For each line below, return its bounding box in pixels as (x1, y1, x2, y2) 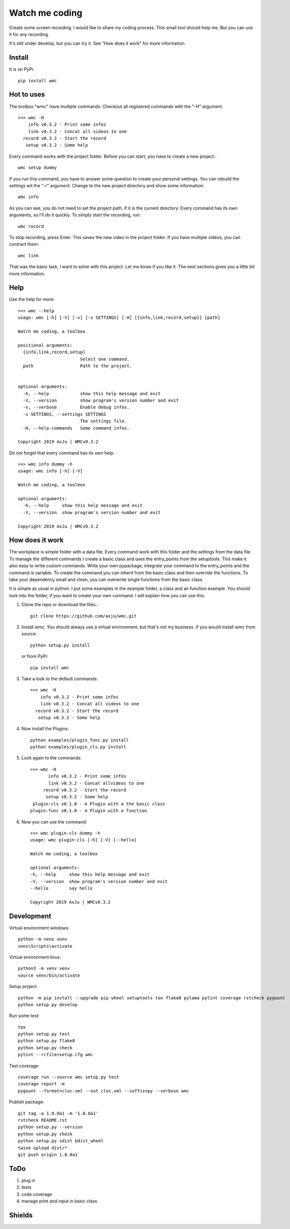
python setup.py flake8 (18, 1038, 75, 1044)
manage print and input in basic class (21, 1198, 97, 1204)
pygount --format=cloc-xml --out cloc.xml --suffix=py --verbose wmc (18, 1088, 190, 1093)
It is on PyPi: (9, 67, 34, 72)
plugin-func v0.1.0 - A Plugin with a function (30, 808, 147, 814)
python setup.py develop (18, 1002, 78, 1007)
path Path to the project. (23, 363, 132, 369)
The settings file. (80, 418, 128, 424)
